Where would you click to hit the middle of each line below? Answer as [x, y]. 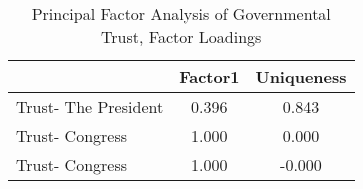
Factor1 [209, 76]
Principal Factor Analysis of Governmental [181, 13]
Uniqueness [301, 76]
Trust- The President [90, 106]
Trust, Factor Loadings [181, 36]
